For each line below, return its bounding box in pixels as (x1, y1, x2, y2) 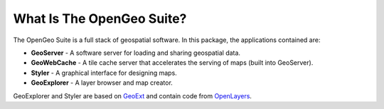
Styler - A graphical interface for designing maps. (31, 68, 177, 77)
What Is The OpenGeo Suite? (13, 11, 187, 26)
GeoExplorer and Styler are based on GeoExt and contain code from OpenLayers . (13, 91, 252, 100)
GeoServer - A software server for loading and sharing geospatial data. (31, 48, 241, 57)
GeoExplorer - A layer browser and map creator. (31, 78, 174, 87)
